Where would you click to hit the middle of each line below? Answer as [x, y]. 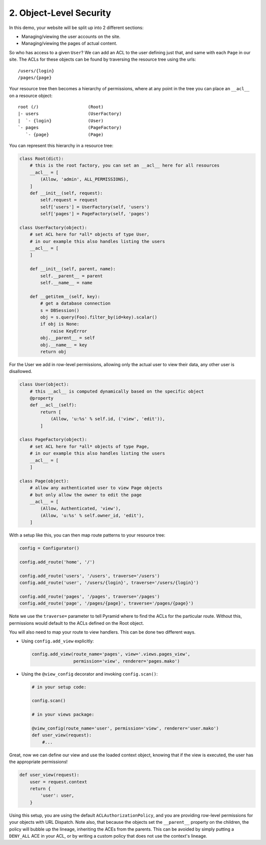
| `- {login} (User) [61, 120]
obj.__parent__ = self [68, 338]
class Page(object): [44, 481]
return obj [53, 352]
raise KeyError [69, 331]
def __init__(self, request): [66, 193]
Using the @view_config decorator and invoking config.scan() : [89, 674]
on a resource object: [31, 96]
